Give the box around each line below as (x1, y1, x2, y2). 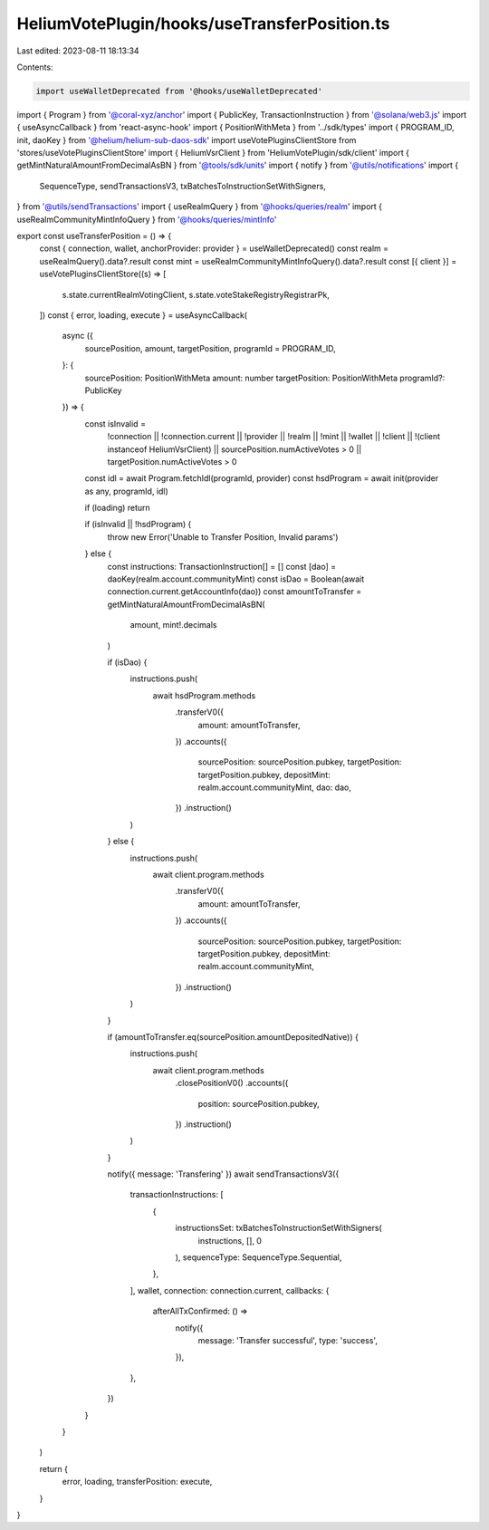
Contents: (16, 62, 53, 72)
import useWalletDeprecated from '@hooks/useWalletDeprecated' (35, 86, 323, 96)
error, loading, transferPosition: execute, (62, 1477, 213, 1487)
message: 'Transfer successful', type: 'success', (197, 1334, 378, 1345)
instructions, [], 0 (197, 1235, 263, 1246)
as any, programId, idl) (84, 486, 169, 496)
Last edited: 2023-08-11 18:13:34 (16, 45, 139, 56)
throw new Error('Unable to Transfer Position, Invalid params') (107, 531, 339, 543)
